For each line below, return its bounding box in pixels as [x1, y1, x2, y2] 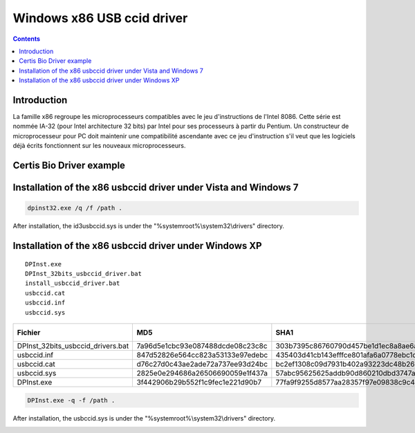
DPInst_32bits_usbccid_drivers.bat [17, 341, 129, 351]
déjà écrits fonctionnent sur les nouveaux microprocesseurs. [12, 142, 186, 150]
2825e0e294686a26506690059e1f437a [136, 368, 268, 378]
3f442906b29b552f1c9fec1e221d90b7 [136, 377, 262, 387]
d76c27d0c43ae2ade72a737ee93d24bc [136, 359, 268, 369]
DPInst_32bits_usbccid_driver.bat [25, 270, 142, 277]
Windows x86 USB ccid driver [12, 10, 188, 26]
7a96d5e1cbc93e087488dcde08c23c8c [136, 341, 268, 351]
